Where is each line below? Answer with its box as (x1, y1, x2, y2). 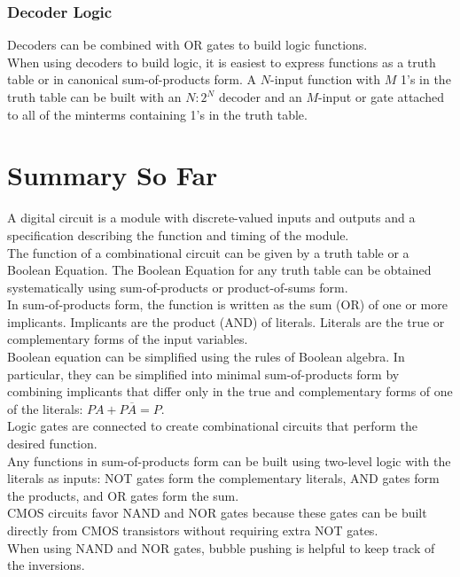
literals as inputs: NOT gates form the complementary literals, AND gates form (7, 469, 440, 487)
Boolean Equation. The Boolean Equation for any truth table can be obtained (7, 261, 432, 279)
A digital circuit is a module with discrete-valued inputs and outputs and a (7, 208, 416, 227)
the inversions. (7, 556, 85, 574)
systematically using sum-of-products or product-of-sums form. (7, 277, 348, 296)
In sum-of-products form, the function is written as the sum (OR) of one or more (7, 295, 448, 314)
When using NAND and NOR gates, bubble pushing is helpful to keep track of (7, 538, 435, 557)
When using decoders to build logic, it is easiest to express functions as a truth (7, 52, 436, 71)
